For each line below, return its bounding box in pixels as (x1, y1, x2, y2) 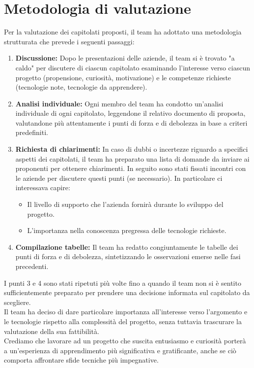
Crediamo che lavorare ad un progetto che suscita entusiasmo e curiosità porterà (4, 335, 246, 346)
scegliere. (4, 297, 31, 307)
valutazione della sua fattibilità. (4, 326, 99, 336)
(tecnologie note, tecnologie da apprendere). (15, 82, 147, 92)
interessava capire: (15, 182, 70, 193)
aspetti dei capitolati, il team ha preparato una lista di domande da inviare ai (15, 153, 250, 164)
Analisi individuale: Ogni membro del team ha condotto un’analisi (15, 98, 224, 108)
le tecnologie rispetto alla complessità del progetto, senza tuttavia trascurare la (4, 316, 242, 326)
